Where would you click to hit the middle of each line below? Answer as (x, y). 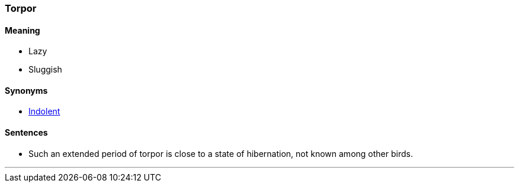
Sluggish (45, 70)
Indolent (44, 111)
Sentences (26, 133)
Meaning (23, 30)
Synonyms (26, 90)
